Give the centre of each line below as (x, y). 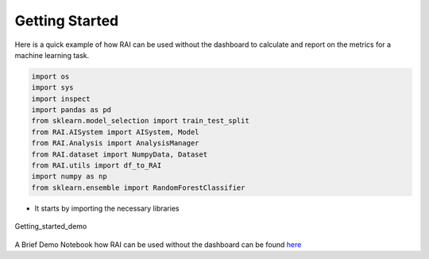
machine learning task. (52, 55)
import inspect (61, 99)
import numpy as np (69, 176)
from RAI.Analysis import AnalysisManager (115, 143)
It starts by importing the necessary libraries (107, 208)
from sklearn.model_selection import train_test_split (140, 121)
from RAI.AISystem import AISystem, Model (115, 132)
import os (50, 76)
